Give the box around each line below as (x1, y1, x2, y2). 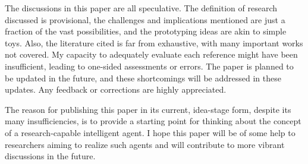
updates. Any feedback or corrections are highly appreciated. (5, 83, 227, 96)
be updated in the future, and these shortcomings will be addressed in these (5, 71, 281, 84)
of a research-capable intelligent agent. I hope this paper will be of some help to (5, 126, 296, 138)
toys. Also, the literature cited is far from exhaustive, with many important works (5, 36, 303, 49)
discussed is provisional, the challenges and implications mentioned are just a (5, 13, 285, 26)
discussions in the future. (5, 150, 96, 162)
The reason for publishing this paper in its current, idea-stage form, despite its (5, 103, 291, 115)
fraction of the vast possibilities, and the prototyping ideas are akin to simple (5, 25, 287, 37)
